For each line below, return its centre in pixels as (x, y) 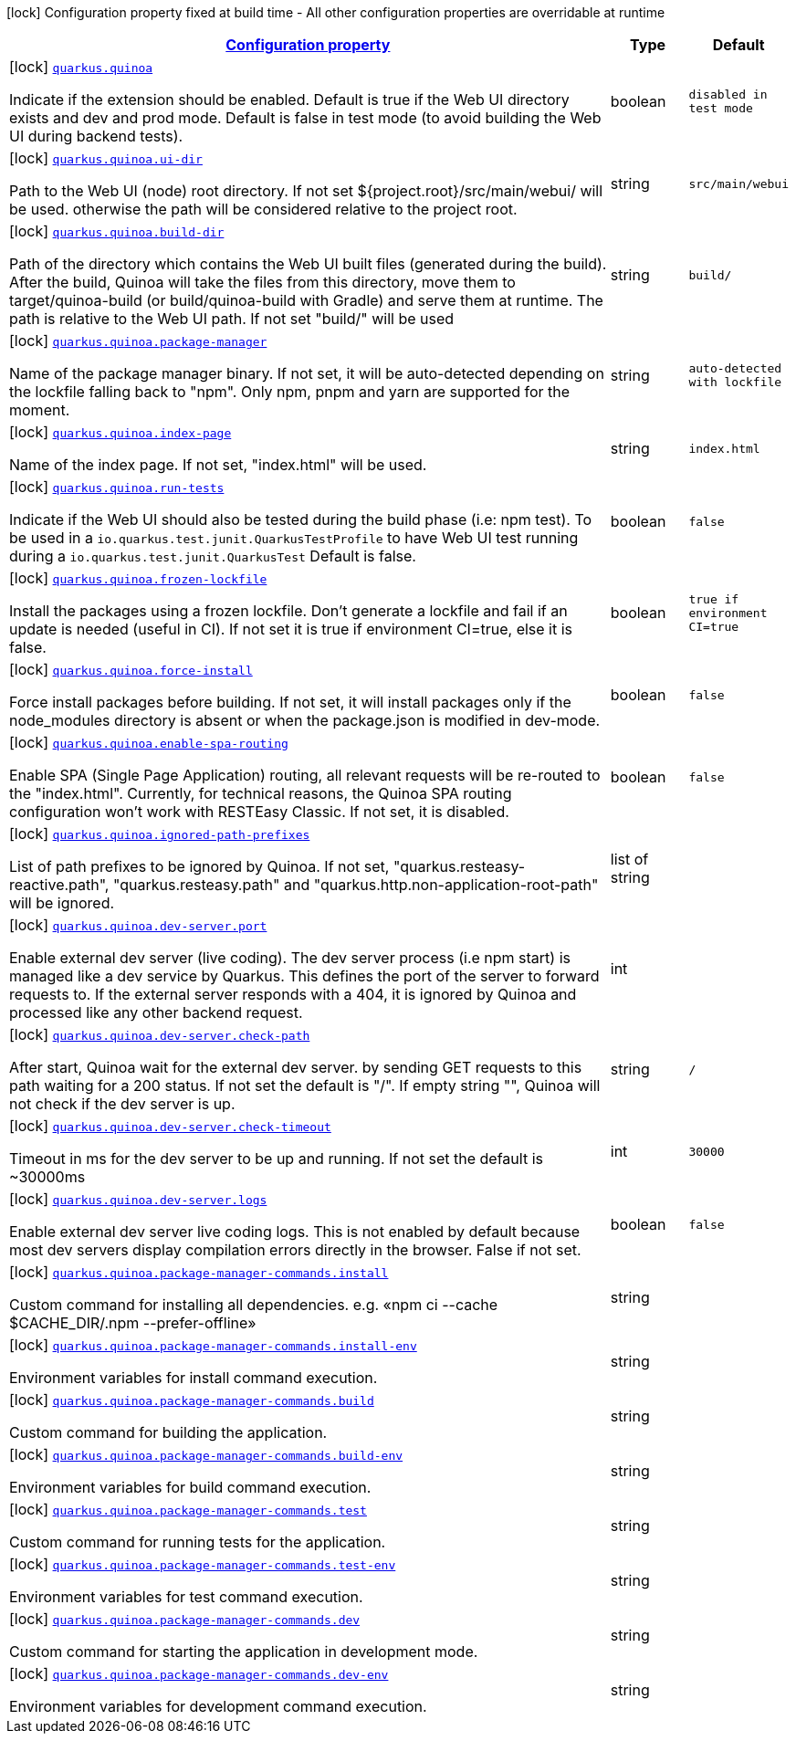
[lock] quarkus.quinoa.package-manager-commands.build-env (206, 1454)
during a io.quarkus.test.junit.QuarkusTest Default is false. (213, 556)
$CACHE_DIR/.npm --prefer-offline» (133, 1323)
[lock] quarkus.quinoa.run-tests (117, 487)
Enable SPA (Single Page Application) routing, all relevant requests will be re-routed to (305, 775)
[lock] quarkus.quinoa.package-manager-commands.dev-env (199, 1673)
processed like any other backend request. (156, 1012)
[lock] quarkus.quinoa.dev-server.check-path (160, 1034)
